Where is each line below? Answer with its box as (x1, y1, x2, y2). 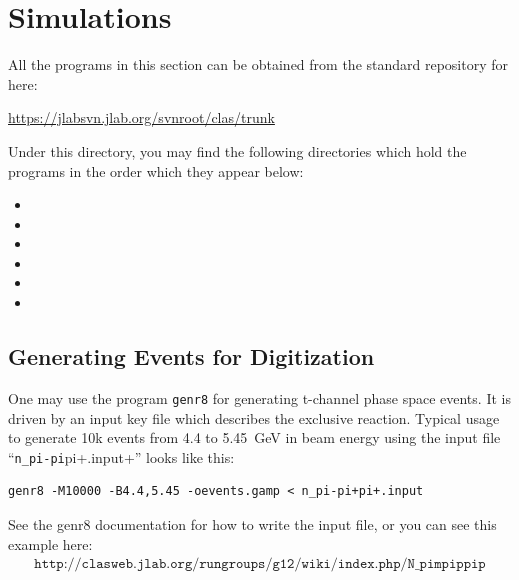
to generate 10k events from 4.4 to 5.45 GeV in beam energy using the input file (8, 427, 501, 448)
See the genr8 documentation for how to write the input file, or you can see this (8, 513, 497, 534)
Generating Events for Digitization (8, 341, 375, 372)
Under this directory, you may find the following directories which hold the (8, 140, 467, 161)
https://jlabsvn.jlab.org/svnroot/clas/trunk (8, 107, 275, 128)
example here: (8, 533, 93, 554)
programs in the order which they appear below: (8, 160, 304, 181)
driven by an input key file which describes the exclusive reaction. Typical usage (8, 407, 500, 428)
